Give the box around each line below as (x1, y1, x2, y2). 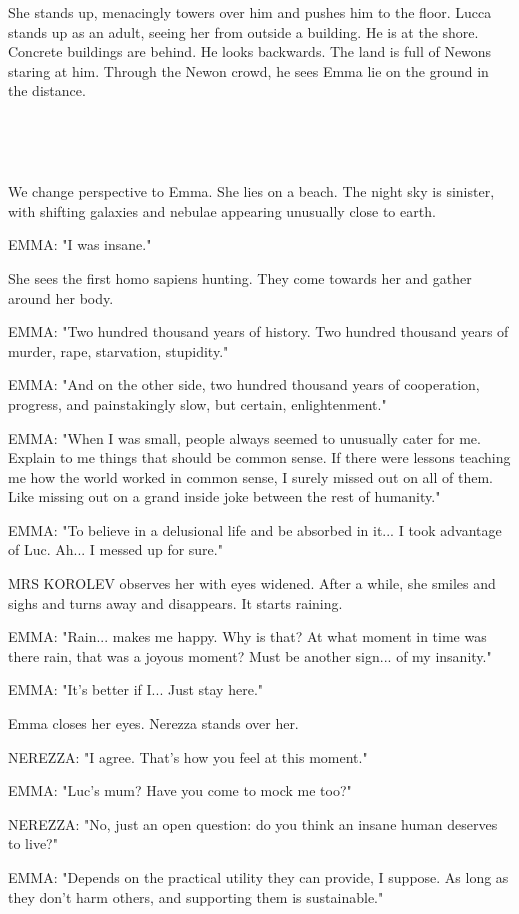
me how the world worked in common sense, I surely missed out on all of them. (8, 466, 493, 487)
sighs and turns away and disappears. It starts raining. (8, 592, 343, 613)
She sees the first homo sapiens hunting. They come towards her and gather (8, 267, 472, 288)
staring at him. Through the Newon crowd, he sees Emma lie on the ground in (8, 60, 489, 81)
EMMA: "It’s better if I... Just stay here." (8, 679, 264, 700)
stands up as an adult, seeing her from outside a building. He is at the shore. (8, 21, 479, 42)
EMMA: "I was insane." (8, 234, 152, 255)
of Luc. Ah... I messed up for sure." (8, 539, 223, 560)
